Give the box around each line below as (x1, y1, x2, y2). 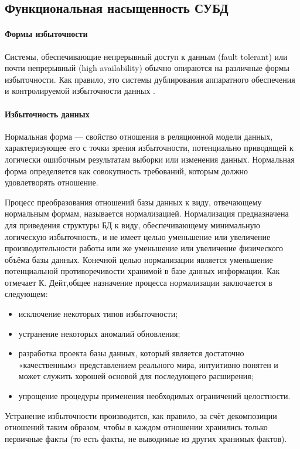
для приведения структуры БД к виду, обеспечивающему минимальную (5, 218, 261, 231)
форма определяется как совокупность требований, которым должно (5, 164, 248, 177)
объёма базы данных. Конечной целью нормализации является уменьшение (5, 253, 273, 265)
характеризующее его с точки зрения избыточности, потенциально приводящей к (5, 141, 294, 154)
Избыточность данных (5, 107, 90, 120)
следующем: (5, 288, 48, 300)
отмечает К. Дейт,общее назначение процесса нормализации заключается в (5, 276, 272, 288)
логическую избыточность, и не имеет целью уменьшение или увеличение (5, 230, 271, 242)
